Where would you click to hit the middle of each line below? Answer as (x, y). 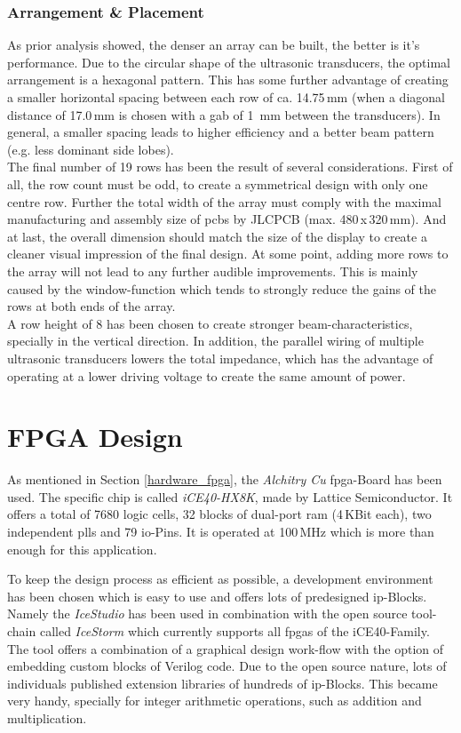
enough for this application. (82, 549)
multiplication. (47, 717)
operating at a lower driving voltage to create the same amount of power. (207, 375)
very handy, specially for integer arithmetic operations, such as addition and (215, 701)
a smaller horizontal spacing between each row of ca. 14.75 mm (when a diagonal (226, 97)
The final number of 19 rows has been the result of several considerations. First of (230, 167)
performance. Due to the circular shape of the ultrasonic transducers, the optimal (229, 62)
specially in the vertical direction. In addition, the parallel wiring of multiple (215, 341)
